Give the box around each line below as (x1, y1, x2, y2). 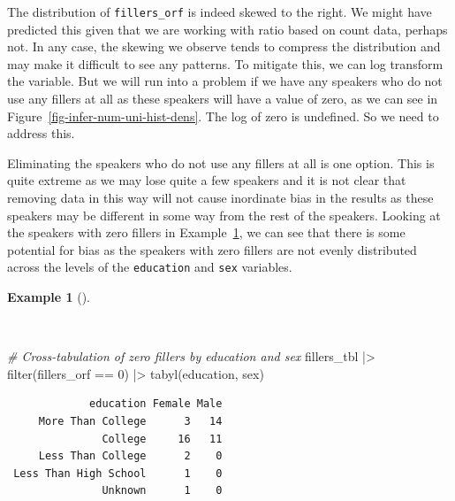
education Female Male (89, 397, 223, 411)
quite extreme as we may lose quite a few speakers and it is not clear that (7, 171, 406, 189)
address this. (7, 124, 75, 143)
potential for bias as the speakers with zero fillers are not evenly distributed (7, 240, 417, 258)
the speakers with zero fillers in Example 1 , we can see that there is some (7, 223, 406, 242)
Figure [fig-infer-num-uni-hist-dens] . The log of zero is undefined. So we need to (7, 106, 439, 125)
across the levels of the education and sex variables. (7, 258, 292, 276)
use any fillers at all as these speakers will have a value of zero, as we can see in (7, 89, 438, 108)
